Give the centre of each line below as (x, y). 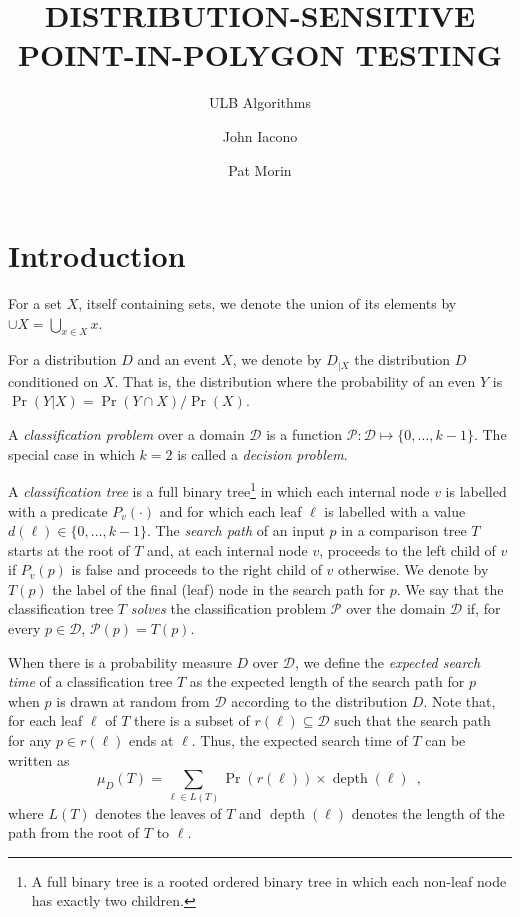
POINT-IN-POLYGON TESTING (260, 54)
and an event (177, 359)
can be (445, 740)
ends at (151, 740)
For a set (35, 303)
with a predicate (58, 510)
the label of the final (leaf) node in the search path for (219, 588)
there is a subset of (192, 720)
